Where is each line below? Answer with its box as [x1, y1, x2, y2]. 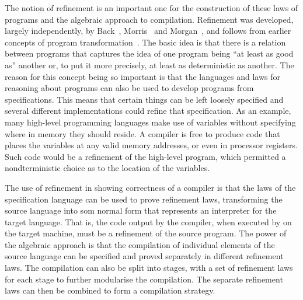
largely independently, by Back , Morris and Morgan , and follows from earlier [5, 25, 291, 37]
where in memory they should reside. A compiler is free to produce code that [5, 127, 280, 139]
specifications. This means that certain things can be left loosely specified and [5, 93, 284, 105]
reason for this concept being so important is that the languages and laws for [5, 70, 280, 82]
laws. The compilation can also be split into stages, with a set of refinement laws [5, 261, 293, 274]
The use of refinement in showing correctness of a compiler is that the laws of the [5, 181, 296, 193]
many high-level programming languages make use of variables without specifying [5, 116, 296, 128]
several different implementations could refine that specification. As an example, [5, 104, 291, 117]
